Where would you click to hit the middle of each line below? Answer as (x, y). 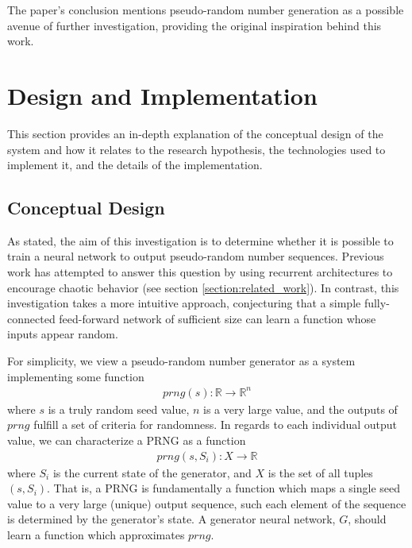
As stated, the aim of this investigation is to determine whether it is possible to (200, 240)
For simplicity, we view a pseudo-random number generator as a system (181, 361)
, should (367, 519)
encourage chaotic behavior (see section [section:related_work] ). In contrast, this (203, 287)
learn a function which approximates (96, 534)
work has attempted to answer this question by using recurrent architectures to (200, 272)
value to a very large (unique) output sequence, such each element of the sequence (207, 503)
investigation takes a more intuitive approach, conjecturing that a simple (184, 303)
